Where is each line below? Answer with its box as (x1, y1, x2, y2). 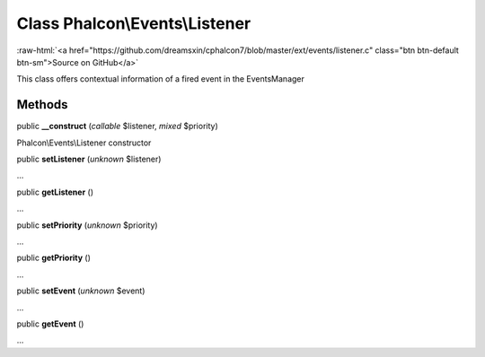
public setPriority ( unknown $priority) (16, 220, 158, 231)
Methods (16, 97, 68, 112)
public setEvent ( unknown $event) (16, 285, 145, 296)
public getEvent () (16, 318, 84, 329)
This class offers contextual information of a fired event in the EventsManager (16, 74, 305, 84)
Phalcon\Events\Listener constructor (16, 137, 152, 148)
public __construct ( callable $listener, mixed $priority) (16, 121, 219, 132)
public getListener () (16, 187, 94, 197)
